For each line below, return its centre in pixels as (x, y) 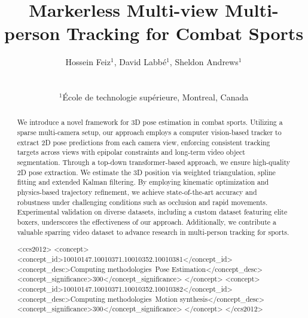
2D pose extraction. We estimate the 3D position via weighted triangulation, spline (146, 172)
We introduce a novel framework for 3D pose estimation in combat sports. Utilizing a (150, 122)
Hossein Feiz (88, 62)
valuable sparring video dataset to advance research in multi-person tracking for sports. (153, 232)
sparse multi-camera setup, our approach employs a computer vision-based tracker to (149, 132)
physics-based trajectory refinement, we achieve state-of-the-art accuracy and (137, 192)
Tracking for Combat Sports (185, 33)
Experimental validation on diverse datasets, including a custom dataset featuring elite (152, 212)
